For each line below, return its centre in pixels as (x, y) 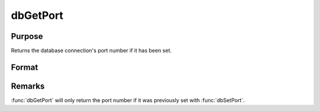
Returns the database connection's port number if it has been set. (91, 51)
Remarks (28, 86)
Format (25, 67)
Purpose (27, 36)
